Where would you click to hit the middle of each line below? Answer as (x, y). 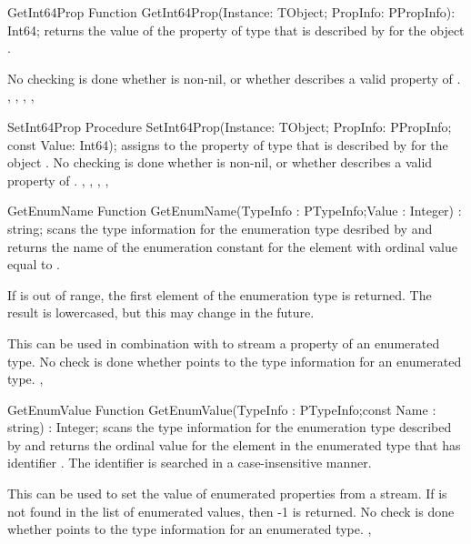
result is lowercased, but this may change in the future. (161, 312)
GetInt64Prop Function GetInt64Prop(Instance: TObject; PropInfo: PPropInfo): (231, 12)
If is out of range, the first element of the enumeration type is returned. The (220, 294)
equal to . (34, 264)
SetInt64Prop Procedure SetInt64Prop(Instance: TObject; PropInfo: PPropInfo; (230, 126)
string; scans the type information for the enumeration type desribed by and (220, 228)
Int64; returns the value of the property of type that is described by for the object (236, 30)
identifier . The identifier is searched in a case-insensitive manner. (190, 463)
